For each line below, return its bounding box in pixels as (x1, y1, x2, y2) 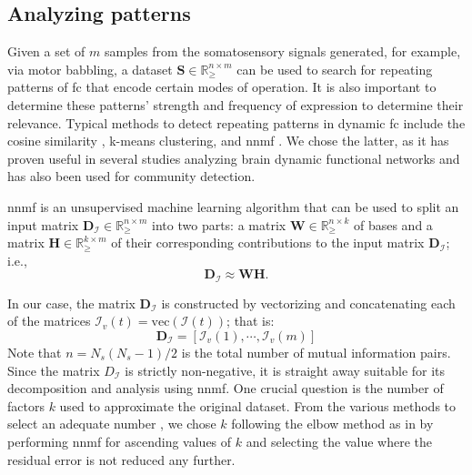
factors (7, 396, 45, 415)
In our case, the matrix (7, 293, 136, 312)
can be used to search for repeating (236, 59, 433, 78)
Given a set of (7, 42, 85, 61)
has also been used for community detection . (7, 167, 256, 186)
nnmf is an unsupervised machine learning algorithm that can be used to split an (7, 197, 459, 216)
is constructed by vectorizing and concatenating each (161, 293, 456, 312)
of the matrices (7, 311, 91, 330)
